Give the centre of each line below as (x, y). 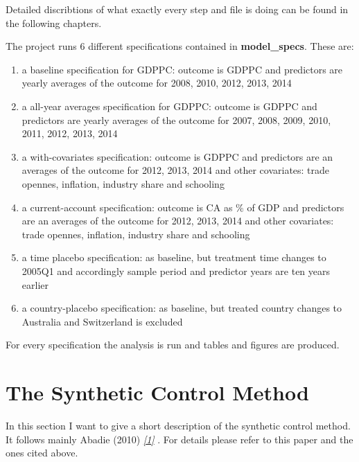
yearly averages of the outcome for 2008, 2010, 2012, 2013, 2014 (157, 83)
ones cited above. (42, 453)
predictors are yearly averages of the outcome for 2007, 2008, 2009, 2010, (176, 119)
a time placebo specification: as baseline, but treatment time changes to (174, 257)
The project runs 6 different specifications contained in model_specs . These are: (180, 46)
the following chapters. (54, 23)
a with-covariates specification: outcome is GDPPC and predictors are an (177, 156)
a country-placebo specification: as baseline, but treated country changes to (182, 308)
